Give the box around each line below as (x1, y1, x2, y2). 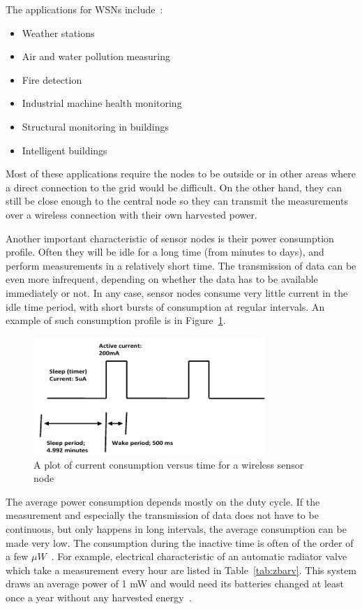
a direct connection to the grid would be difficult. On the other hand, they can (6, 179, 342, 194)
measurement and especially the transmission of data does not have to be (6, 508, 319, 522)
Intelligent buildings (22, 142, 107, 157)
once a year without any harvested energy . (6, 590, 192, 605)
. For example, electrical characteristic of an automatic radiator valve (51, 549, 347, 564)
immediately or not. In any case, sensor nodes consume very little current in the (6, 285, 348, 300)
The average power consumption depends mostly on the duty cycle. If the (6, 494, 320, 508)
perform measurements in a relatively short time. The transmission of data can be (6, 258, 356, 272)
